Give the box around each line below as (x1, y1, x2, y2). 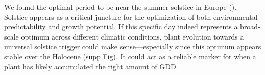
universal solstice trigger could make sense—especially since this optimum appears (4, 41, 261, 52)
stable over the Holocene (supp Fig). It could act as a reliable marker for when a (4, 51, 256, 61)
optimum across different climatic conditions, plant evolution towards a (21, 31, 244, 42)
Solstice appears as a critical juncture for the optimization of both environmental (4, 11, 258, 22)
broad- (240, 21, 260, 32)
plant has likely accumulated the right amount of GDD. (4, 61, 178, 71)
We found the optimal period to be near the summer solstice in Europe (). (4, 2, 237, 12)
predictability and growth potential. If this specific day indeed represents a (4, 21, 238, 32)
